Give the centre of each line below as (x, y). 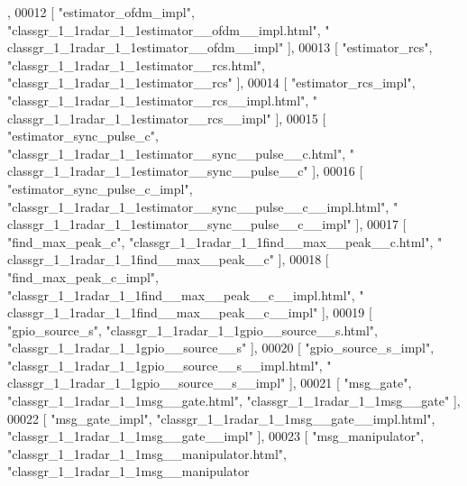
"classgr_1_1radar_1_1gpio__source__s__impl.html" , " (169, 365)
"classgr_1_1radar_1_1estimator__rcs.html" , (136, 64)
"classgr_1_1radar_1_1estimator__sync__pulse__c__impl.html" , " (203, 206)
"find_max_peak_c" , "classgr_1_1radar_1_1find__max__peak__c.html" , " (225, 241)
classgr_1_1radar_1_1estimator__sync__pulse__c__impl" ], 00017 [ (207, 224)
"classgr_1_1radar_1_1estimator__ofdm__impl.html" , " (169, 29)
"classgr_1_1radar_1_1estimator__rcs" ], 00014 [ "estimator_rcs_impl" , (211, 83)
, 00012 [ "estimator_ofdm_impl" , (101, 12)
